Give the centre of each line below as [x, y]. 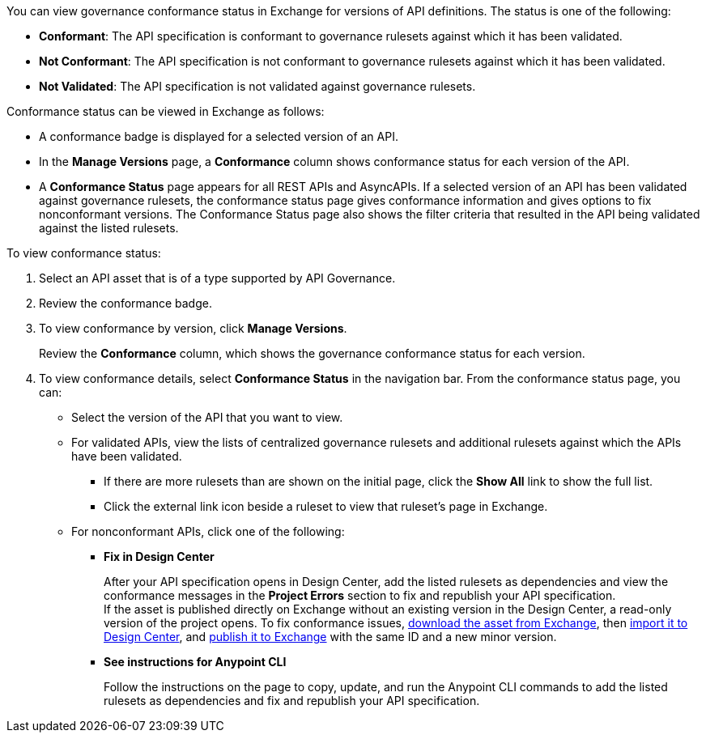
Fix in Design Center [159, 556]
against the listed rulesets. [109, 228]
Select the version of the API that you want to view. [207, 417]
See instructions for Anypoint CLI [195, 662]
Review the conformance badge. [125, 303]
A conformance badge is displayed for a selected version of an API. [219, 136]
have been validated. [127, 456]
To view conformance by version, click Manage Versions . [193, 328]
